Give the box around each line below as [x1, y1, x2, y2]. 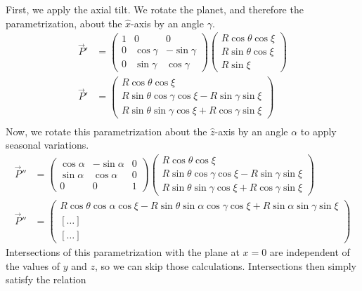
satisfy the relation [6, 272, 86, 287]
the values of [6, 258, 60, 273]
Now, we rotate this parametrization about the [6, 123, 207, 138]
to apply [300, 123, 337, 138]
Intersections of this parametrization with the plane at [6, 245, 240, 259]
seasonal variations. [6, 137, 89, 152]
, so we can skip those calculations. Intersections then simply [95, 258, 356, 273]
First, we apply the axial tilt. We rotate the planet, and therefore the [6, 2, 304, 16]
